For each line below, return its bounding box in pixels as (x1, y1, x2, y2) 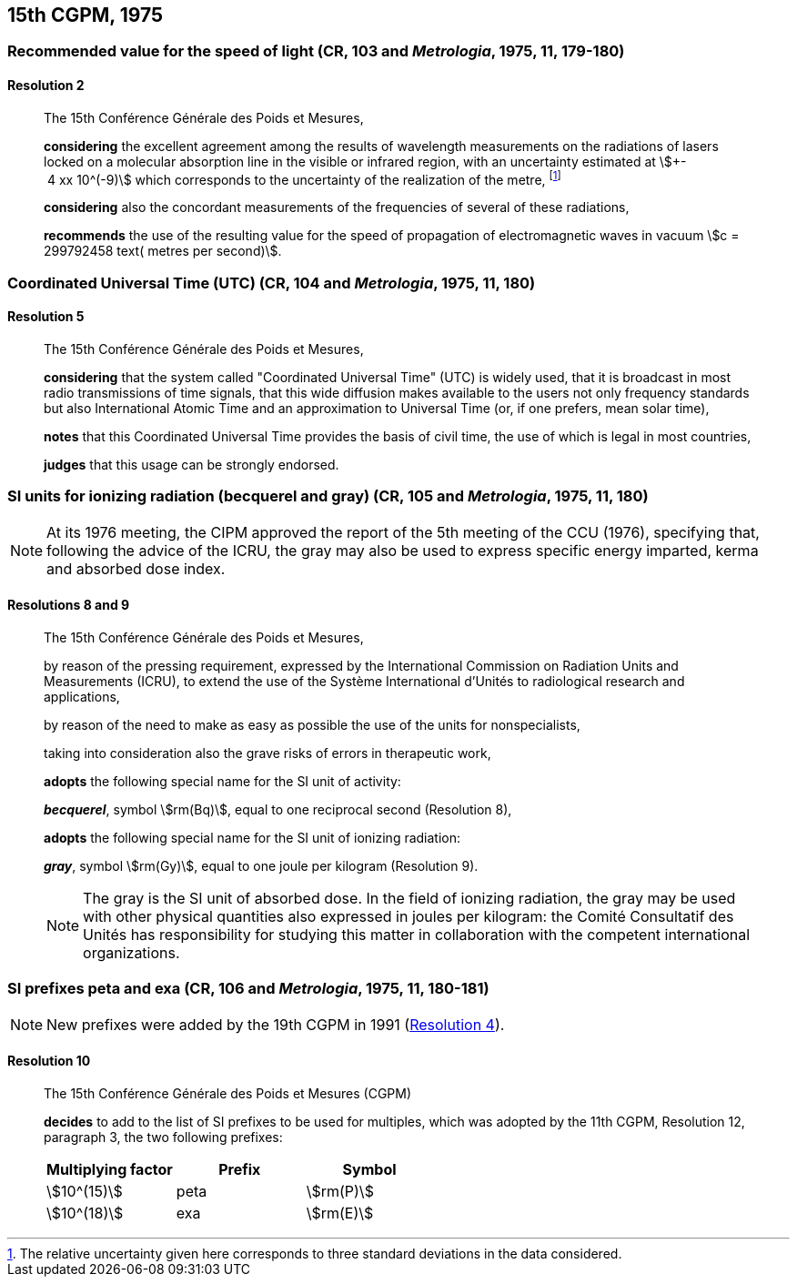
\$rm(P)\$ (306, 1181, 374, 1200)
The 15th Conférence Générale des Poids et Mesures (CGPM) (44, 1085, 412, 1101)
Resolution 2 (7, 77, 85, 94)
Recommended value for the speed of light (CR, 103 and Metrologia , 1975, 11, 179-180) (7, 42, 625, 61)
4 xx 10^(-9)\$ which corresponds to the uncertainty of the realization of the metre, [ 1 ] (46, 168, 561, 187)
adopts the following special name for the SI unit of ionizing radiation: (44, 829, 461, 845)
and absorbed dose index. (46, 559, 226, 578)
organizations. (83, 943, 180, 962)
